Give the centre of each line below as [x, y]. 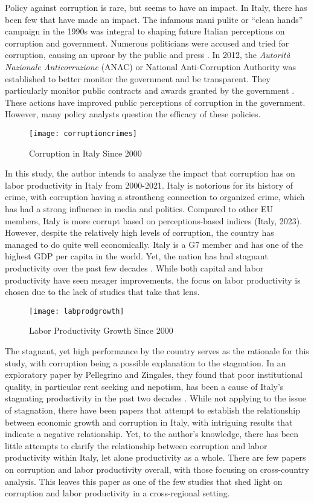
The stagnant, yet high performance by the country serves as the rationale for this [157, 350]
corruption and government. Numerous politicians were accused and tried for [147, 43]
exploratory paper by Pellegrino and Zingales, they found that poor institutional [154, 375]
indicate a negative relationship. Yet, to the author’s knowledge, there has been [152, 434]
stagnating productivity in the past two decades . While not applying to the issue [156, 398]
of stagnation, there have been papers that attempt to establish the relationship [152, 410]
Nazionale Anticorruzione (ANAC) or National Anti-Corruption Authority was [150, 66]
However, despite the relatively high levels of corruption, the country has [139, 232]
